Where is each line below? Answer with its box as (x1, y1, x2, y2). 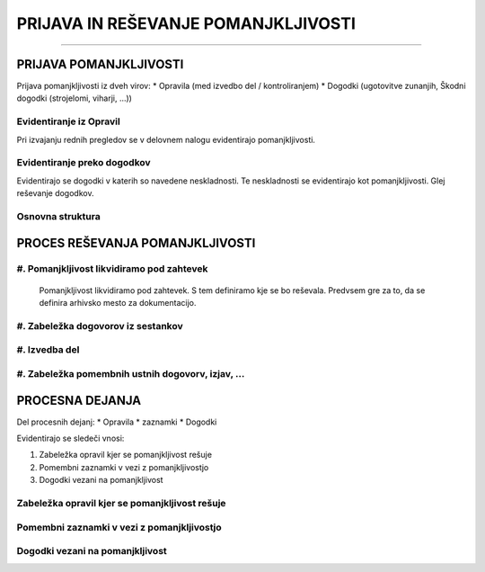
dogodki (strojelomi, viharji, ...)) (16, 93, 132, 103)
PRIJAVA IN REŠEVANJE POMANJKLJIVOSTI (16, 13, 357, 33)
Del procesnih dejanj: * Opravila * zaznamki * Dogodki (16, 416, 217, 427)
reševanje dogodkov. (16, 188, 94, 199)
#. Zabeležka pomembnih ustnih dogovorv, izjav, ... (16, 367, 245, 380)
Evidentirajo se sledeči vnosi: (16, 433, 125, 444)
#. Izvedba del (16, 344, 80, 356)
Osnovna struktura (16, 210, 101, 222)
